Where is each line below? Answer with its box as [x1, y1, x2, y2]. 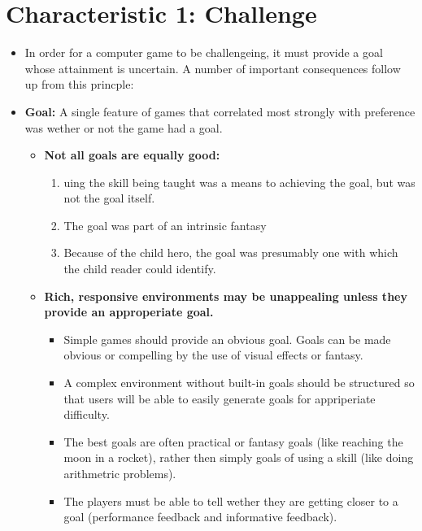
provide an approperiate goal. [44, 303, 214, 320]
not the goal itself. [63, 189, 155, 207]
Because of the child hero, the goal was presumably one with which [63, 244, 398, 261]
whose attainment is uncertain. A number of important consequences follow [24, 59, 401, 76]
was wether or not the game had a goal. [24, 119, 223, 136]
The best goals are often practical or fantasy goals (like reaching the [63, 433, 403, 450]
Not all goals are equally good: [44, 146, 220, 163]
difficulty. [63, 406, 110, 423]
